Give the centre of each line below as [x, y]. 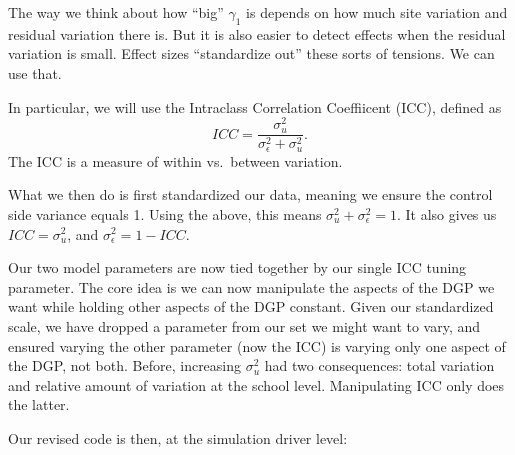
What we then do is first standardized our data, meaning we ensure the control [250, 194]
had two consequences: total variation [379, 365]
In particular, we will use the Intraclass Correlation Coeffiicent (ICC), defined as [255, 106]
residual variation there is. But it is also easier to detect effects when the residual [257, 33]
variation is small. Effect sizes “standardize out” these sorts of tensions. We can [251, 53]
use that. [35, 72]
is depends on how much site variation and [377, 12]
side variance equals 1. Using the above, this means [165, 213]
